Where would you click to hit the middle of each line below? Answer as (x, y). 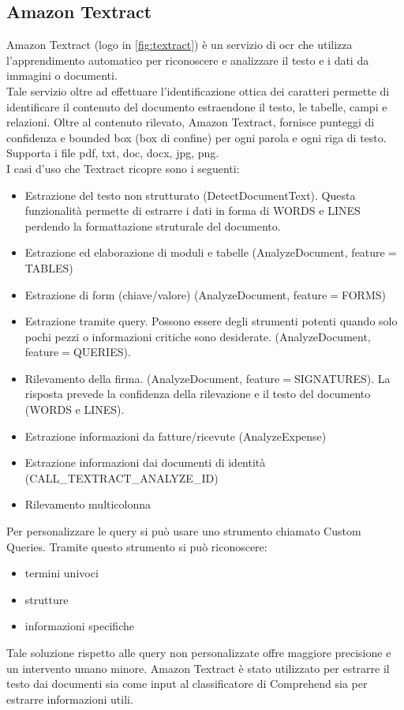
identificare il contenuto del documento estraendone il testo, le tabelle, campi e (197, 106)
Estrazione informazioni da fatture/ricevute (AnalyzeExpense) (176, 436)
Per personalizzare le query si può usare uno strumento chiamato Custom (184, 531)
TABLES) (49, 267)
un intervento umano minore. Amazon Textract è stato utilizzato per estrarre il (198, 668)
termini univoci (62, 573)
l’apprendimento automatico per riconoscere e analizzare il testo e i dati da (188, 60)
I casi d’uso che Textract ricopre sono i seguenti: (123, 168)
